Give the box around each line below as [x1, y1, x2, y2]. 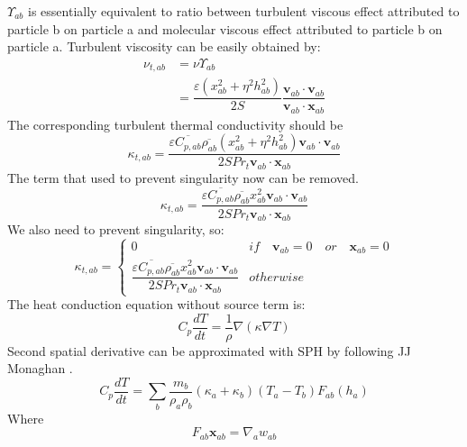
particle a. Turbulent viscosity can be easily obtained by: [7, 37, 321, 56]
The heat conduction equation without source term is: [7, 295, 306, 314]
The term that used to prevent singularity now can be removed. [7, 168, 359, 187]
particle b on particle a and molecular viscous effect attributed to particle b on [7, 19, 443, 38]
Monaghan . [7, 359, 73, 378]
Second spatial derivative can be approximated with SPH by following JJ [7, 341, 411, 360]
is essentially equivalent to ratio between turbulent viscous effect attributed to [28, 2, 460, 20]
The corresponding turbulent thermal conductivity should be [7, 114, 343, 133]
